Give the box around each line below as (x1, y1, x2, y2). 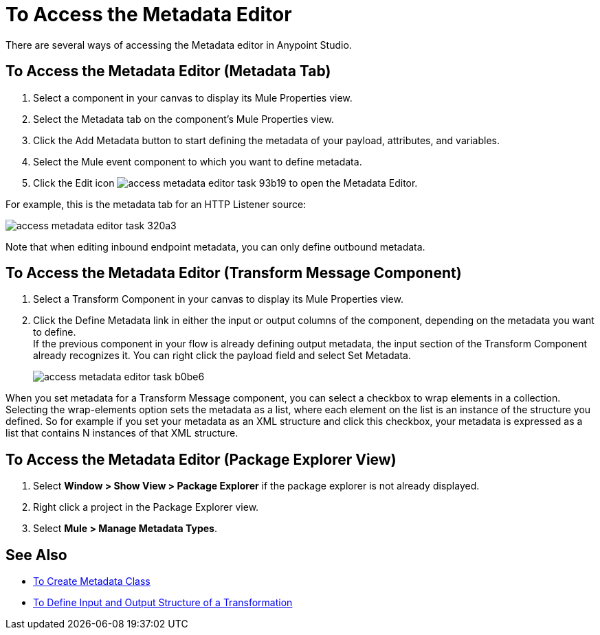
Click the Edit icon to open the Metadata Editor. (33, 176, 418, 189)
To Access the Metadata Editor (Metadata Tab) (5, 62, 331, 80)
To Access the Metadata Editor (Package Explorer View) (5, 450, 397, 468)
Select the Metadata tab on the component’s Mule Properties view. (33, 113, 334, 125)
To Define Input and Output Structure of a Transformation (33, 597, 293, 609)
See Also (5, 546, 67, 564)
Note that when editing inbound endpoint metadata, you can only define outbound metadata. (5, 240, 425, 253)
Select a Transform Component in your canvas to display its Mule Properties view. (33, 293, 403, 305)
